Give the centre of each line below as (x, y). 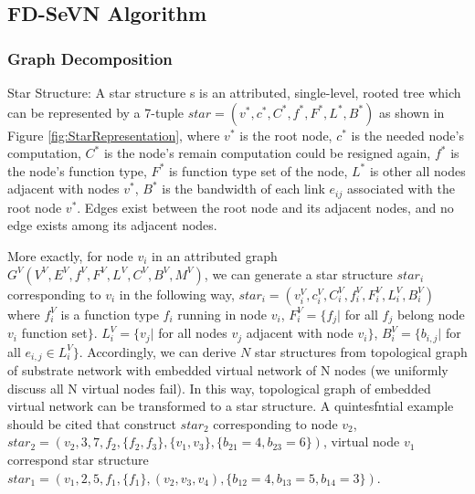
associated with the (401, 189)
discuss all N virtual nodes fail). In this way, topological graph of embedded (219, 388)
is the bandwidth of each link (243, 189)
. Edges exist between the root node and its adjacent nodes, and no (265, 207)
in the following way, (177, 294)
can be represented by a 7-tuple (96, 112)
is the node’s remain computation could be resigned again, (267, 153)
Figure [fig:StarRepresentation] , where (114, 135)
